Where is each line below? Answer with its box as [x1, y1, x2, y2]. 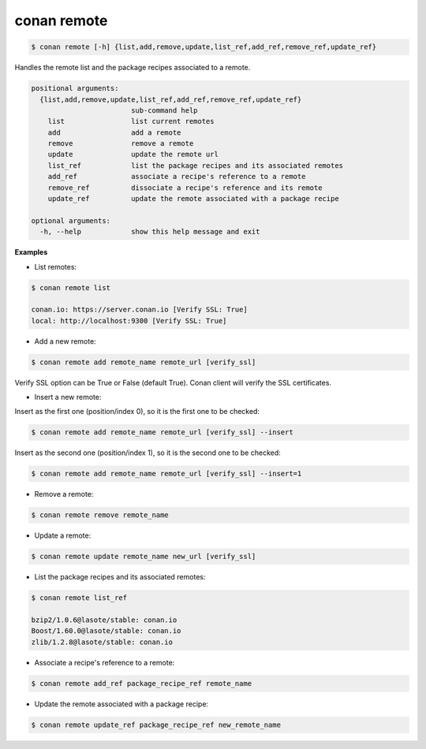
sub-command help [130, 106, 198, 114]
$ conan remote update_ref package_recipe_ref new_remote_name [31, 720, 282, 729]
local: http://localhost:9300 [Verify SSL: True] [31, 316, 227, 325]
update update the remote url [47, 150, 219, 159]
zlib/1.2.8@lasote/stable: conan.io [31, 637, 174, 647]
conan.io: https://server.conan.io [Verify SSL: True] [31, 305, 248, 315]
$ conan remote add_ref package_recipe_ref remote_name [31, 679, 252, 688]
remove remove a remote [47, 139, 194, 148]
